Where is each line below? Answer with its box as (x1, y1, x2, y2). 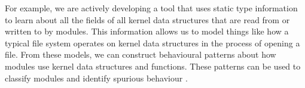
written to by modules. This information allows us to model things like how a (5, 25, 289, 37)
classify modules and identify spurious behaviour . (5, 71, 188, 84)
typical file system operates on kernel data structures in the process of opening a (5, 36, 300, 49)
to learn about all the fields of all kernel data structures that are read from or (5, 13, 290, 26)
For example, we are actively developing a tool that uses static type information (5, 2, 298, 14)
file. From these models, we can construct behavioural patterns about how (5, 48, 276, 61)
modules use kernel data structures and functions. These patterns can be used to (5, 59, 301, 72)
